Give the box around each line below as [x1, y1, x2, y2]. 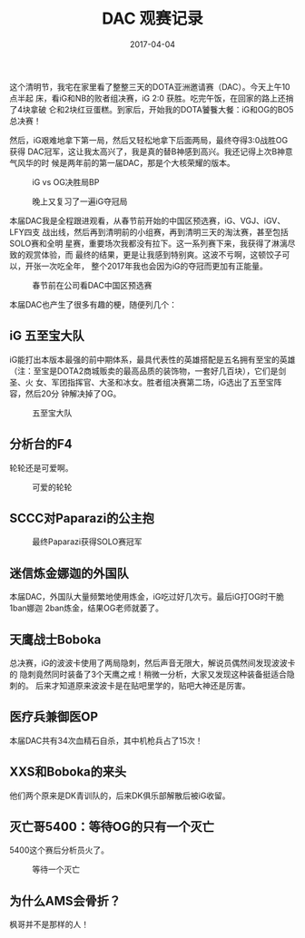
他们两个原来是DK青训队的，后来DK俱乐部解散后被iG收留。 [9, 790, 231, 801]
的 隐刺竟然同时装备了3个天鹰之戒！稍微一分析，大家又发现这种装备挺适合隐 [9, 669, 295, 679]
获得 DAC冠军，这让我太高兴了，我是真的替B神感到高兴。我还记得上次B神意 [9, 146, 293, 157]
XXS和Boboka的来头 [9, 764, 127, 780]
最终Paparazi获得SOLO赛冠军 [32, 536, 143, 547]
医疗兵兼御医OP [9, 709, 98, 725]
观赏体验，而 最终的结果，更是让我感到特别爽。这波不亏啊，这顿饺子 [25, 249, 282, 259]
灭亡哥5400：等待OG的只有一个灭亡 [9, 819, 215, 835]
